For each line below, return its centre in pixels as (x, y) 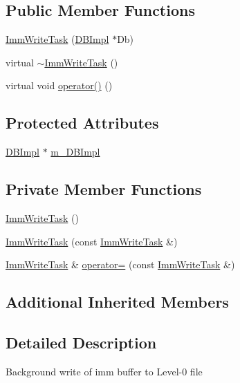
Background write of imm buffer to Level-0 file (104, 371)
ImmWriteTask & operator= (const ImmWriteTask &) (120, 264)
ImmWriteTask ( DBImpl (57, 39)
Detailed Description (81, 342)
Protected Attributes (82, 123)
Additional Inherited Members (117, 302)
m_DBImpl (75, 152)
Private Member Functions (104, 189)
